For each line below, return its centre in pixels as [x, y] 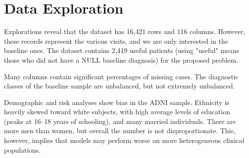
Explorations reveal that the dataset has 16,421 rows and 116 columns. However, [125, 31]
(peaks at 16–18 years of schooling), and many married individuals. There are [120, 121]
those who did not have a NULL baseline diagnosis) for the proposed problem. [121, 60]
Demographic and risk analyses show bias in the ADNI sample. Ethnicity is [117, 102]
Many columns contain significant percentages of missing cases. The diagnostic [121, 76]
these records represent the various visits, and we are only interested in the [116, 41]
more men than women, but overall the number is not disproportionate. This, [120, 131]
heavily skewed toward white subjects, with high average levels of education [117, 112]
